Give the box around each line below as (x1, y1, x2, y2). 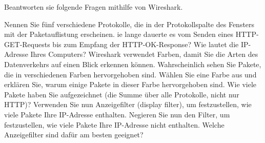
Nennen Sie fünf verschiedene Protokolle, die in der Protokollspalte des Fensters (4, 18, 255, 29)
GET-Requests (4, 38, 50, 49)
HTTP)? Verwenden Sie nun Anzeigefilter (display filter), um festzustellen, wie (4, 99, 252, 110)
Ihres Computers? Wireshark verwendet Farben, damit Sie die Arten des (30, 49, 258, 59)
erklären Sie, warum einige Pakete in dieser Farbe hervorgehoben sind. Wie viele (4, 79, 256, 90)
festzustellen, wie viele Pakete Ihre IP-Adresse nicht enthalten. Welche (4, 119, 225, 130)
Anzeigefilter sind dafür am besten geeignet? (4, 129, 144, 140)
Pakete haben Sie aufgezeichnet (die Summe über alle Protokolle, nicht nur (4, 89, 239, 99)
